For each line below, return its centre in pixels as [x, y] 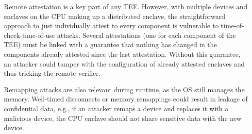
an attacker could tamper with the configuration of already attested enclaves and [125, 63]
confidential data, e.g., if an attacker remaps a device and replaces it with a [116, 108]
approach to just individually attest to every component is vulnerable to [111, 25]
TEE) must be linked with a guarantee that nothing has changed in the [110, 44]
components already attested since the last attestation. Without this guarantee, [122, 54]
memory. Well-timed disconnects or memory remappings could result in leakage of [126, 99]
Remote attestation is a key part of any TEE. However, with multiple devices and [126, 6]
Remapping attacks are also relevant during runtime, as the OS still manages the [124, 89]
